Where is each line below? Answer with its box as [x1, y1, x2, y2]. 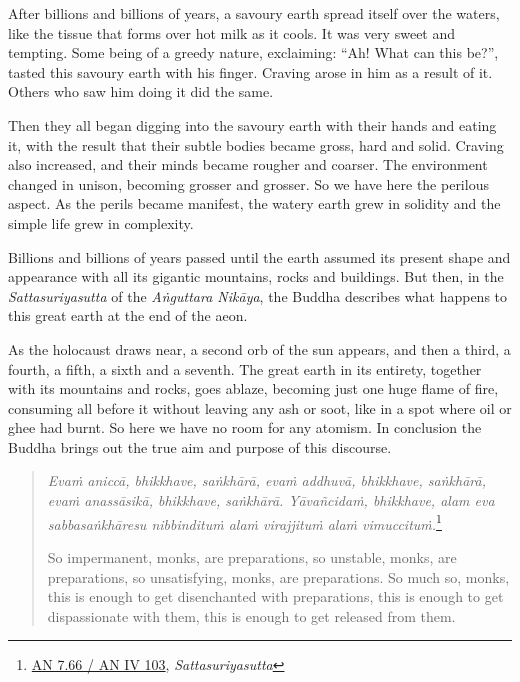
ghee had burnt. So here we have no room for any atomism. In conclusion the [8, 417, 482, 438]
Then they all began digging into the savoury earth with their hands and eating [8, 114, 497, 135]
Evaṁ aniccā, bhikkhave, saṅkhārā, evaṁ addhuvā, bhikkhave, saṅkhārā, [47, 470, 486, 491]
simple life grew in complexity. [8, 212, 194, 233]
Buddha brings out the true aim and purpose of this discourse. [8, 436, 392, 457]
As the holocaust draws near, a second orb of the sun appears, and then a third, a [8, 338, 511, 359]
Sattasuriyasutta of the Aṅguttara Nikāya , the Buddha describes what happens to [8, 285, 508, 306]
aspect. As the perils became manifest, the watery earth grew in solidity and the [8, 193, 501, 214]
